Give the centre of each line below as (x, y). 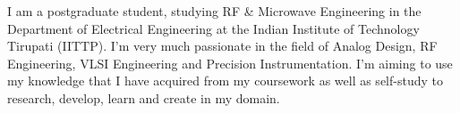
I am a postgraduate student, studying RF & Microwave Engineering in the (214, 11)
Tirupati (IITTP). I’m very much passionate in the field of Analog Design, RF (222, 46)
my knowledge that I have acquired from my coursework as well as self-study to (225, 81)
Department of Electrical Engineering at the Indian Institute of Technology (213, 28)
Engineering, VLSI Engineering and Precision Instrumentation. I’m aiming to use (230, 63)
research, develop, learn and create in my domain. (144, 97)
